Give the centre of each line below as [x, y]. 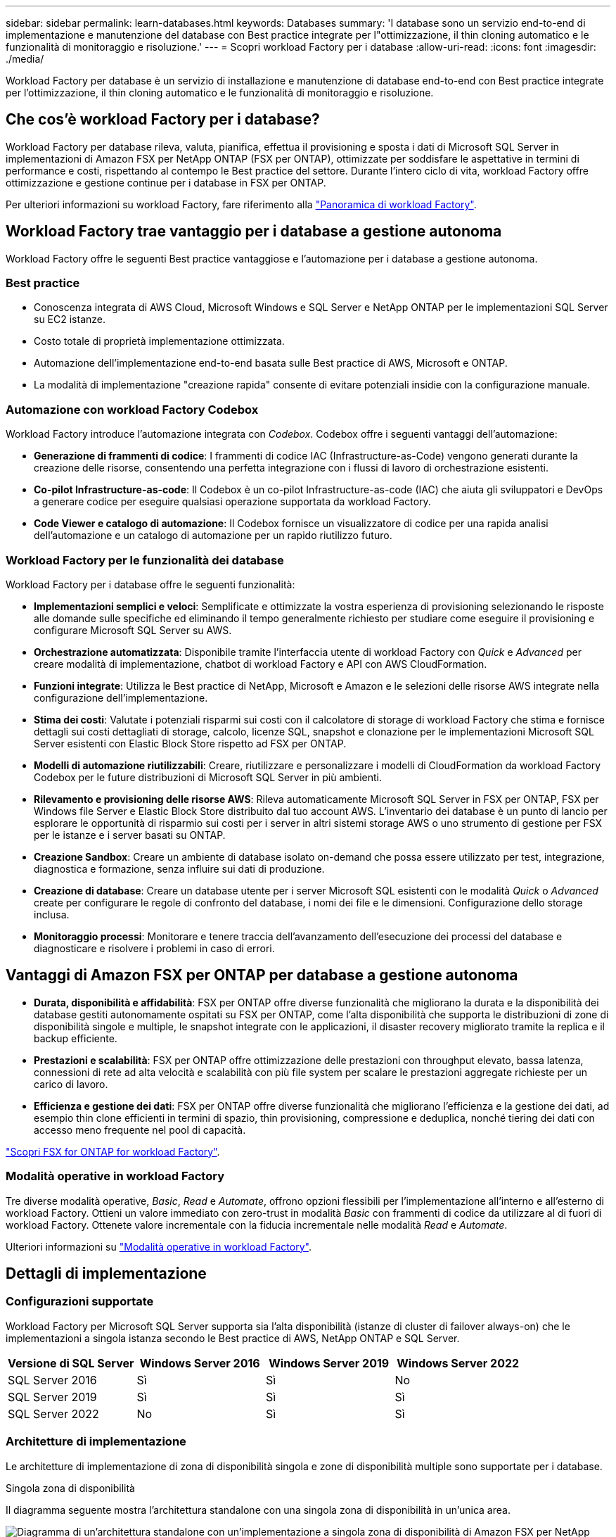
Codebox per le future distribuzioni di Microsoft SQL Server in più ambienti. [208, 777]
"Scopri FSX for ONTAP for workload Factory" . [113, 1151]
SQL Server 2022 [53, 1413]
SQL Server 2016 [52, 1380]
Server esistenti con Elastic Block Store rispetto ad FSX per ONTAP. [190, 743]
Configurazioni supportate [80, 1302]
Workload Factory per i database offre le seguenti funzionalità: [150, 584]
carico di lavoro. [71, 1084]
